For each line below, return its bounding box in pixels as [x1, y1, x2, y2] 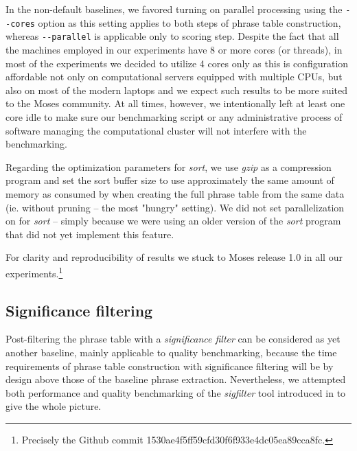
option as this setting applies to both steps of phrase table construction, [38, 15, 341, 30]
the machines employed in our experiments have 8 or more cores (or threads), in [5, 42, 343, 56]
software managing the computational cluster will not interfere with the [5, 123, 307, 137]
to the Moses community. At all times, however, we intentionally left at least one [5, 96, 345, 111]
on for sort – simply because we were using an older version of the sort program [5, 213, 341, 228]
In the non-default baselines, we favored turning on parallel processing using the [5, 2, 343, 16]
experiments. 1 [5, 264, 63, 280]
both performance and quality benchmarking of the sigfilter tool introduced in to [5, 385, 346, 400]
